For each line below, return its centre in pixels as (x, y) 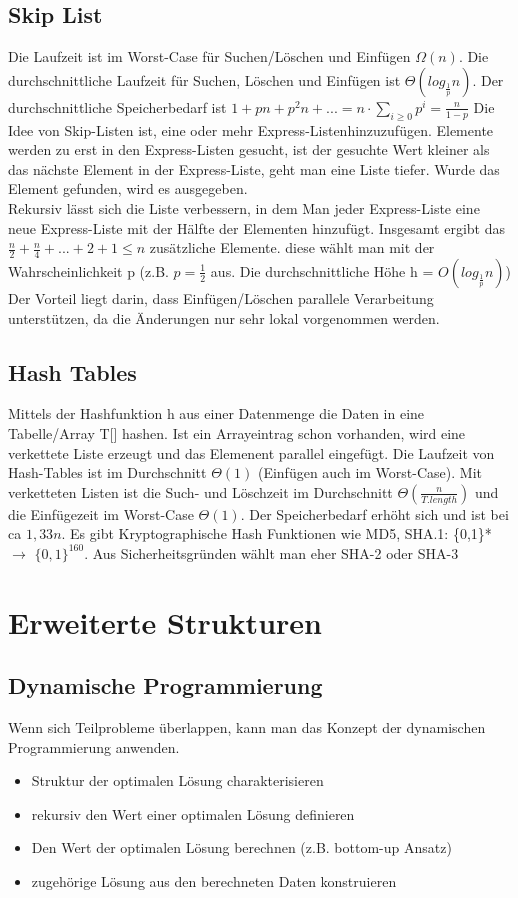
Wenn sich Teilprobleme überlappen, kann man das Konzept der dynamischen (247, 727)
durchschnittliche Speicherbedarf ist (117, 106)
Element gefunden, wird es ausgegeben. (128, 188)
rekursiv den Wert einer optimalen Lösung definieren (193, 813)
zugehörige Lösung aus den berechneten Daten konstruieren (214, 881)
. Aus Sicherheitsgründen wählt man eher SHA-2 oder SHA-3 (271, 552)
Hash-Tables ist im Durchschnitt (107, 472)
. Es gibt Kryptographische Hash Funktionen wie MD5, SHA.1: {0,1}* (276, 533)
